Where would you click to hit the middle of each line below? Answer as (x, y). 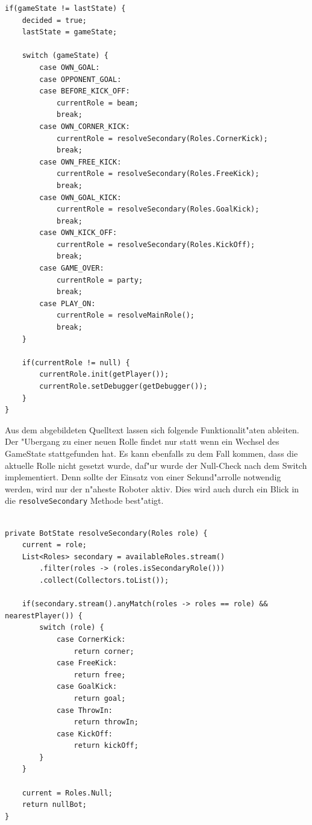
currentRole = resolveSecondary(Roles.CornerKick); (162, 138)
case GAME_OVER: (72, 268)
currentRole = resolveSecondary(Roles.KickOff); (156, 244)
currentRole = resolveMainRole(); (125, 315)
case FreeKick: (87, 663)
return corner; (104, 651)
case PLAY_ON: (67, 303)
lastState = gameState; (70, 32)
